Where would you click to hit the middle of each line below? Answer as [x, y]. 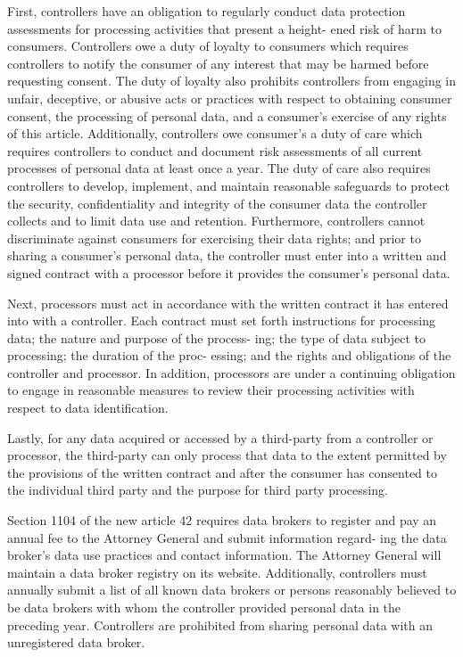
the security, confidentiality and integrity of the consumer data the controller [217, 203]
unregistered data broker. [76, 642]
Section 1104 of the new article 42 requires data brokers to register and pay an [222, 520]
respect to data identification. [88, 408]
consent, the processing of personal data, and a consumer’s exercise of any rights [227, 115]
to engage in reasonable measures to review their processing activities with [211, 390]
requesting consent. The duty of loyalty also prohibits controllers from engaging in [232, 81]
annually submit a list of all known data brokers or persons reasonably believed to [232, 590]
